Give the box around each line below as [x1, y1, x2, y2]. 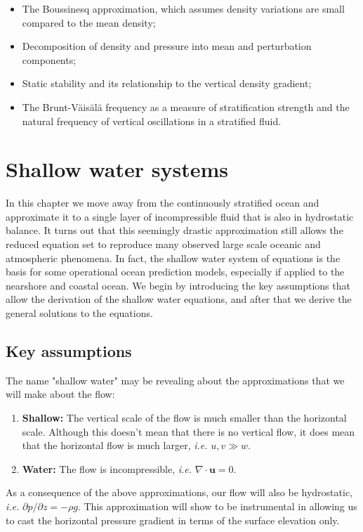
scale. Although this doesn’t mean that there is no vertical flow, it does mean [22, 424, 355, 439]
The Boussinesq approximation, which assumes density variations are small [22, 1, 345, 15]
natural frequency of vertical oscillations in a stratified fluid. [22, 113, 282, 128]
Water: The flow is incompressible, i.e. [22, 461, 192, 476]
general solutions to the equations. [6, 306, 153, 320]
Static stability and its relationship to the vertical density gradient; [22, 76, 312, 91]
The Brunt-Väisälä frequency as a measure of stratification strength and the [22, 99, 350, 114]
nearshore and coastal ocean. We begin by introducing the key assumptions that [6, 278, 350, 292]
